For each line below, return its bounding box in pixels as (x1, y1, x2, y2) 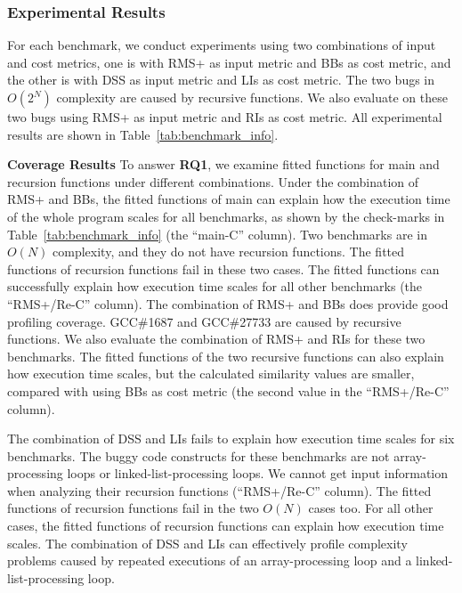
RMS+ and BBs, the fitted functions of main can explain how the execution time (7, 190, 450, 208)
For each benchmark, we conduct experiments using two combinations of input (7, 36, 436, 54)
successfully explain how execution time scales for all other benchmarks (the (7, 277, 423, 296)
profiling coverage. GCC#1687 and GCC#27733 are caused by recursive (7, 312, 401, 330)
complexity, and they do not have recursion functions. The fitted (53, 242, 405, 261)
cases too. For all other (308, 499, 434, 517)
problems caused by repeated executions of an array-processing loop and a (7, 551, 412, 570)
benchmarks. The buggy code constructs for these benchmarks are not (7, 446, 390, 465)
